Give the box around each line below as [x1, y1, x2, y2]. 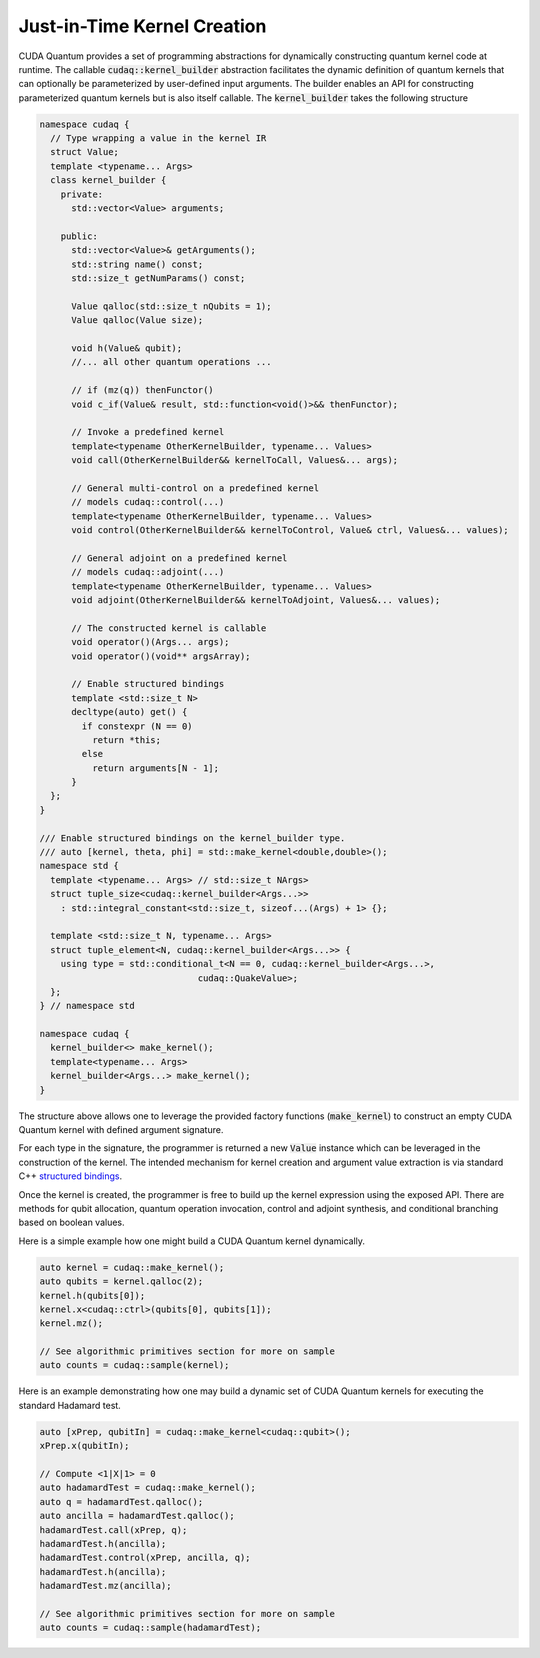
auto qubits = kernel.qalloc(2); [39, 1276, 204, 1287]
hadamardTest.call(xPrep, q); [39, 1524, 188, 1535]
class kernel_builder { [50, 175, 167, 186]
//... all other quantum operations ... [71, 356, 272, 368]
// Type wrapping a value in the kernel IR [50, 133, 267, 144]
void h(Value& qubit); [71, 342, 183, 354]
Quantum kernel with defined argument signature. [18, 1124, 224, 1136]
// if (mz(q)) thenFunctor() [71, 385, 214, 396]
